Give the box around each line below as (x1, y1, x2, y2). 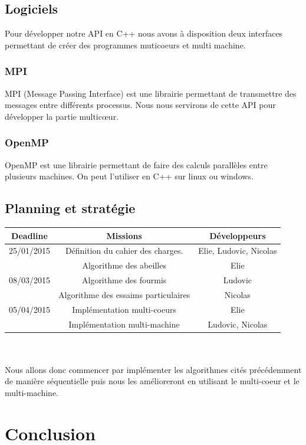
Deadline (11, 229, 48, 241)
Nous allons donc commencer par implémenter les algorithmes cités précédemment (5, 363, 302, 375)
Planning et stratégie (5, 199, 136, 217)
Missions (106, 229, 142, 241)
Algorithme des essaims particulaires (58, 288, 190, 300)
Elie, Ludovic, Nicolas (198, 244, 277, 257)
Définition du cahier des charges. (65, 244, 183, 257)
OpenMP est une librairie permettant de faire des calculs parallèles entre (5, 158, 268, 171)
